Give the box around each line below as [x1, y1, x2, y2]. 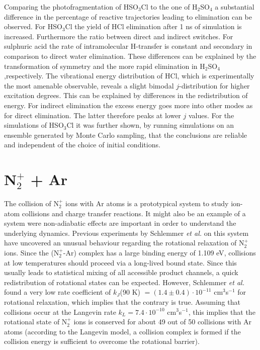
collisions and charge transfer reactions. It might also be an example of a [22, 208, 246, 218]
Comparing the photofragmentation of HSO [4, 2, 138, 12]
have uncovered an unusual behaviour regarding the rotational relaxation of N [4, 237, 244, 248]
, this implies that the [188, 306, 255, 317]
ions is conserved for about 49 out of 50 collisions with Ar [73, 316, 252, 327]
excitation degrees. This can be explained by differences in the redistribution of [4, 90, 248, 101]
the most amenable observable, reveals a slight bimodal [4, 80, 174, 91]
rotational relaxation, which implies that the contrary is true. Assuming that [4, 296, 240, 307]
